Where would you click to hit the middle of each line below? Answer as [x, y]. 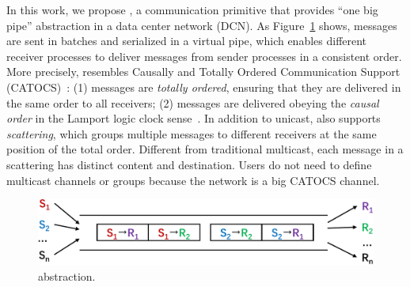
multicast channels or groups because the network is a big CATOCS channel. [193, 180]
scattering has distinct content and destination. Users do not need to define [189, 164]
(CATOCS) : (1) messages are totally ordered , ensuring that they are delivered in [204, 87]
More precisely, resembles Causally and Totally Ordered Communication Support [203, 72]
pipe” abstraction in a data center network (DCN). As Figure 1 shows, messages [202, 25]
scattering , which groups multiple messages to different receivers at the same [192, 133]
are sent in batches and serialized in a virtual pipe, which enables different [187, 41]
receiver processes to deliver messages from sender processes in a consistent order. [204, 56]
